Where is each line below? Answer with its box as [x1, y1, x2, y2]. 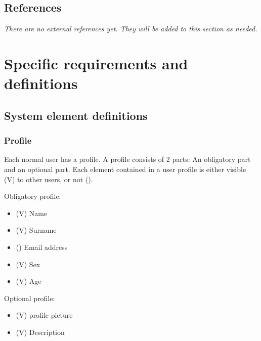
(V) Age [16, 276, 41, 286]
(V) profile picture [16, 310, 73, 320]
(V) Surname [16, 225, 57, 235]
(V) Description [16, 326, 65, 337]
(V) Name [16, 207, 48, 218]
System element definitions [4, 107, 148, 123]
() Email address [16, 241, 68, 252]
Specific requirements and [4, 53, 188, 73]
